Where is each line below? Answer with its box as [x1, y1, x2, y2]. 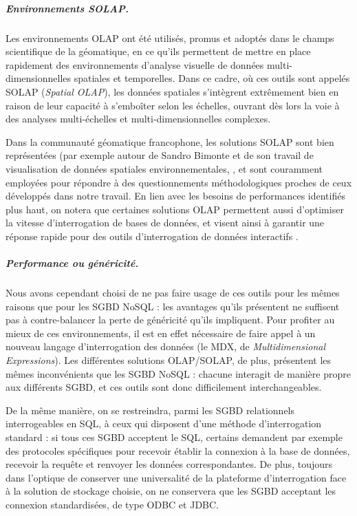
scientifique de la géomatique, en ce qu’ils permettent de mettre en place [6, 44, 311, 58]
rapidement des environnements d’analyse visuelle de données [6, 57, 264, 72]
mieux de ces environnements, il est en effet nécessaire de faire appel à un [6, 325, 316, 340]
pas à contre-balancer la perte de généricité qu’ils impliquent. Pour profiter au [6, 312, 335, 327]
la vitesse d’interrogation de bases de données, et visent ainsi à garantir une [6, 215, 325, 230]
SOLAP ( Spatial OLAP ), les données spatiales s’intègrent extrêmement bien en [6, 84, 339, 98]
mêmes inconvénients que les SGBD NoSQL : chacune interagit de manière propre [6, 366, 351, 380]
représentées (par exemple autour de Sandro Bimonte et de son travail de [6, 148, 314, 162]
